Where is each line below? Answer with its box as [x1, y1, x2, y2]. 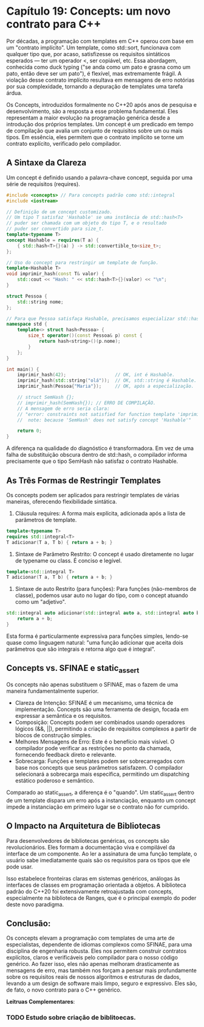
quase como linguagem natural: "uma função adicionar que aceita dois [6, 639, 183, 646]
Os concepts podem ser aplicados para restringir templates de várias [6, 491, 180, 498]
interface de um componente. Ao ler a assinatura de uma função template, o [6, 850, 197, 857]
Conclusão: [6, 918, 51, 928]
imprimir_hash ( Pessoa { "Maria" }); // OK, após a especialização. [17, 383, 194, 390]
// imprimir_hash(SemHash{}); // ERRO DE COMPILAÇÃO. [17, 399, 156, 406]
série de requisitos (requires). [6, 180, 80, 187]
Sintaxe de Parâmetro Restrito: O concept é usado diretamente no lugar [15, 550, 194, 557]
